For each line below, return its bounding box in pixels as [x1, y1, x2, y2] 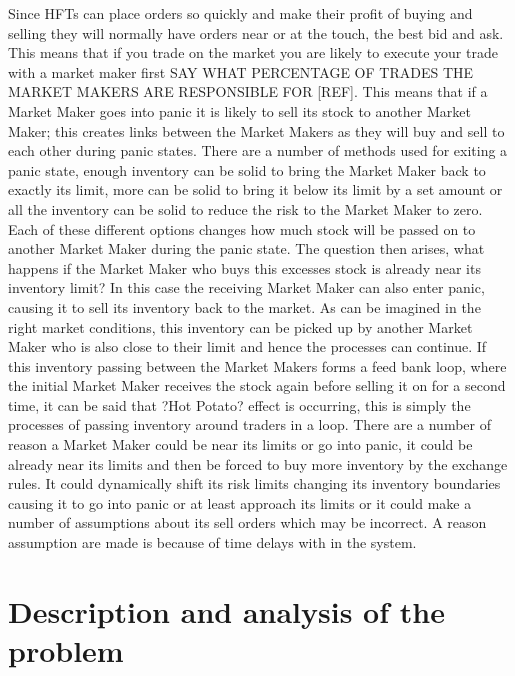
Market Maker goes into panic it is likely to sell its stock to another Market [8, 100, 471, 121]
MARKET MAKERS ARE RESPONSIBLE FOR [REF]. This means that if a [8, 81, 488, 102]
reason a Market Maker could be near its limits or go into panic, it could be [8, 434, 473, 455]
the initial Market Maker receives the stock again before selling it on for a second [8, 375, 506, 396]
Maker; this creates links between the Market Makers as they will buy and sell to [8, 120, 505, 141]
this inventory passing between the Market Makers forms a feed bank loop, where [8, 355, 507, 376]
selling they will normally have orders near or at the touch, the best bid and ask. [8, 22, 504, 43]
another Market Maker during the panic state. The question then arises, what [8, 238, 485, 259]
